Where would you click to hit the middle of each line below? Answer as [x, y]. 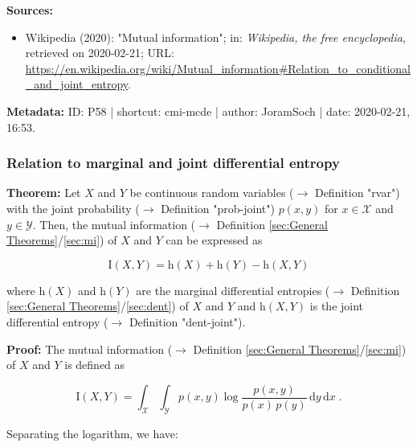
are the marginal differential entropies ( [233, 290]
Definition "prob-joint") [218, 208]
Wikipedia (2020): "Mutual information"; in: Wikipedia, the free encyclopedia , [215, 37]
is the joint [337, 306]
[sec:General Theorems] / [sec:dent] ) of [98, 306]
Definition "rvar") [357, 193]
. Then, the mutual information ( [114, 224]
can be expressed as [214, 240]
